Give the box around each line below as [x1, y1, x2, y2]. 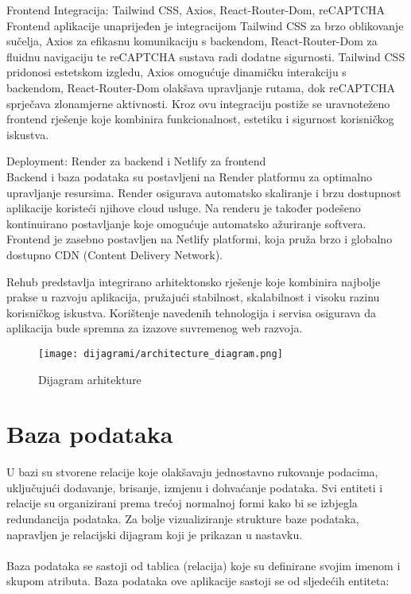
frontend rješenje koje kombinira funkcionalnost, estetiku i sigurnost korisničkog [6, 111, 394, 127]
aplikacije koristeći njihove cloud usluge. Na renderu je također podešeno [6, 200, 361, 216]
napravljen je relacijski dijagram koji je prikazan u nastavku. [6, 526, 303, 542]
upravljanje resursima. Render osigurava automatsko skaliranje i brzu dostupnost [6, 184, 401, 200]
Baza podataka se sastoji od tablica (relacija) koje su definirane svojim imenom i [6, 557, 401, 573]
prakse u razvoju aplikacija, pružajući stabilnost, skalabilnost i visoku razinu [6, 289, 380, 305]
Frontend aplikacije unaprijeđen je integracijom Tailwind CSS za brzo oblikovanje [6, 17, 404, 33]
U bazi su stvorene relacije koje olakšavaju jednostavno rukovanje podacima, [6, 464, 378, 480]
